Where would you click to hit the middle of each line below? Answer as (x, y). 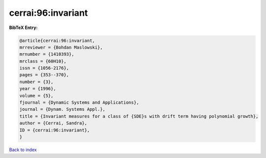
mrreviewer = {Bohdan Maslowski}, (61, 47)
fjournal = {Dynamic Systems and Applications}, (79, 103)
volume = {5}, (36, 95)
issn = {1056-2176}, (44, 68)
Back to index (23, 150)
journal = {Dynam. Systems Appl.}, (62, 109)
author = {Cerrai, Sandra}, (53, 123)
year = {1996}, (38, 89)
